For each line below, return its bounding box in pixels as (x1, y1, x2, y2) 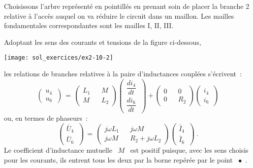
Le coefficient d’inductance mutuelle (4, 144, 112, 155)
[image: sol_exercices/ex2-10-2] (4, 54, 113, 62)
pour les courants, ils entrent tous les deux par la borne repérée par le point (4, 154, 233, 165)
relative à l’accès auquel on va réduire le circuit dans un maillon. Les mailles (4, 10, 234, 21)
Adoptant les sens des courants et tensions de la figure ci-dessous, (4, 36, 201, 47)
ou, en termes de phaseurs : (4, 112, 88, 123)
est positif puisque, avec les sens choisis (130, 144, 249, 155)
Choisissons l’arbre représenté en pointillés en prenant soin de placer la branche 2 (4, 1, 250, 11)
